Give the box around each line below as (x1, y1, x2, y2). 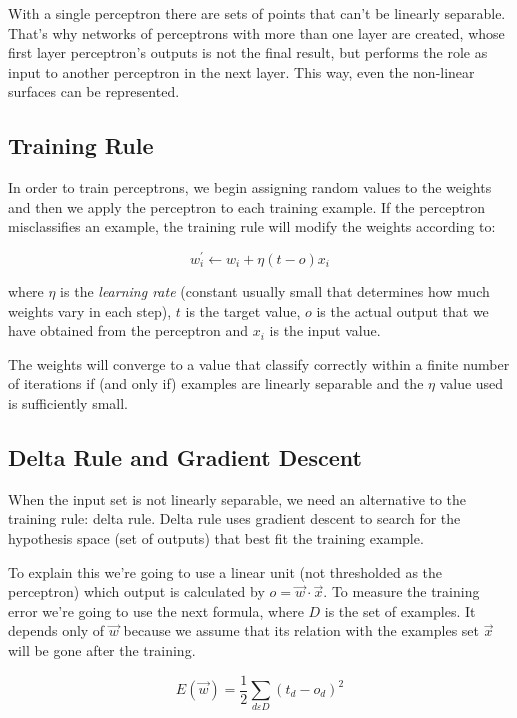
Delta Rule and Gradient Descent (8, 441, 362, 472)
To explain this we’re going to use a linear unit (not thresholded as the (8, 561, 443, 582)
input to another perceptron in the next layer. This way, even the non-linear (8, 61, 475, 82)
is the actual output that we (316, 300, 489, 321)
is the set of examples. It (324, 600, 476, 621)
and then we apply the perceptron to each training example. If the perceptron (8, 196, 485, 217)
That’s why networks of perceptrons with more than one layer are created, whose (8, 22, 505, 43)
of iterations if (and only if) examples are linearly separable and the (8, 373, 424, 394)
